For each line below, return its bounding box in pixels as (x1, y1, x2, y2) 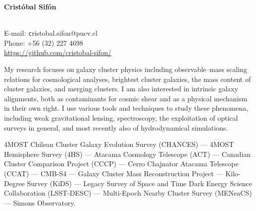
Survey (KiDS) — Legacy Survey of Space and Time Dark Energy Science (27, 178, 252, 188)
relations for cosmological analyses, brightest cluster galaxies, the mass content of (4, 73, 251, 84)
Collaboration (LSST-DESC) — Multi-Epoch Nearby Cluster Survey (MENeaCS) (4, 188, 252, 198)
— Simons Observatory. (4, 197, 76, 208)
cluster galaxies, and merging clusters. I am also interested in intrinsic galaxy (4, 83, 238, 94)
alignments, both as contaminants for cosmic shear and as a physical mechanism (4, 93, 248, 103)
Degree (4, 178, 25, 188)
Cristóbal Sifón (4, 1, 56, 11)
